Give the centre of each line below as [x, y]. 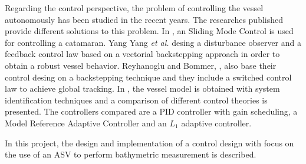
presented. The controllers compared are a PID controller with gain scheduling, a [151, 111]
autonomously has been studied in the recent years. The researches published [144, 19]
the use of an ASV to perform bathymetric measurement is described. [131, 154]
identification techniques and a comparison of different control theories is [136, 100]
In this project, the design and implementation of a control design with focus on [149, 143]
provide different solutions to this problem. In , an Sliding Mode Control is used [149, 31]
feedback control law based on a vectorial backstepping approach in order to [142, 54]
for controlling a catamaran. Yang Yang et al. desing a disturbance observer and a [153, 42]
